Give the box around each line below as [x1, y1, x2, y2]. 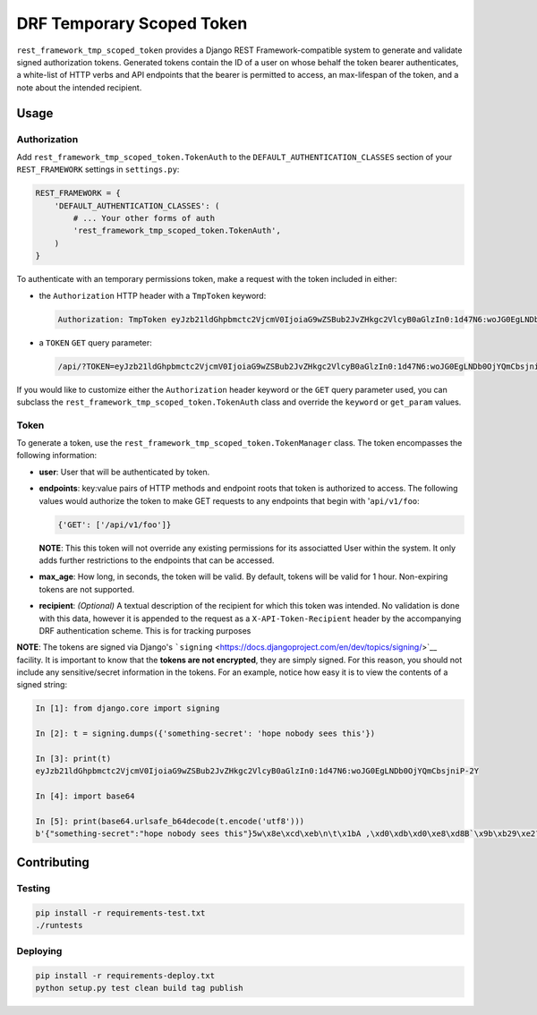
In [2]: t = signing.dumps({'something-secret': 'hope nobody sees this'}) [35, 729, 376, 738]
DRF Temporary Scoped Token [16, 13, 248, 33]
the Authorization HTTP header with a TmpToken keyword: [38, 290, 267, 301]
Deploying [16, 945, 63, 958]
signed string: [16, 679, 67, 690]
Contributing [16, 855, 89, 870]
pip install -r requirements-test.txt [35, 908, 206, 917]
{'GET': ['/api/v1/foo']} [57, 519, 172, 530]
